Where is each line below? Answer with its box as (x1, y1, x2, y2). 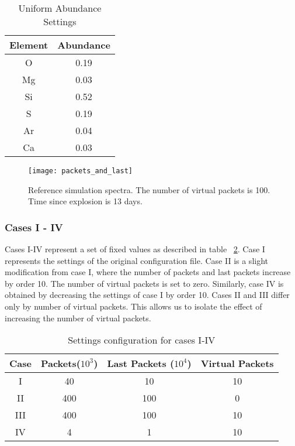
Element (9, 38, 48, 52)
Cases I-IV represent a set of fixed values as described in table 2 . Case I (5, 243, 265, 255)
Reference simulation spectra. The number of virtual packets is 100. (28, 183, 270, 195)
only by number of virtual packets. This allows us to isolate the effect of (5, 300, 262, 313)
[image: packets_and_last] (28, 167, 133, 175)
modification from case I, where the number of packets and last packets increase (5, 266, 291, 278)
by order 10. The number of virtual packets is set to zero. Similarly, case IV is (5, 277, 284, 289)
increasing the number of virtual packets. (5, 311, 151, 324)
